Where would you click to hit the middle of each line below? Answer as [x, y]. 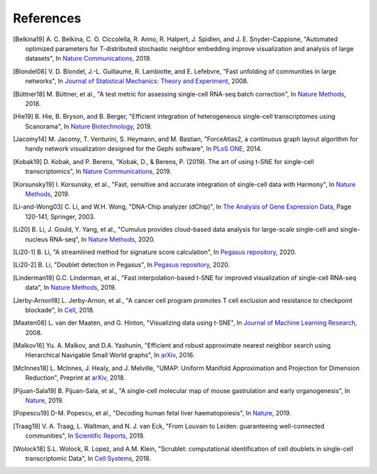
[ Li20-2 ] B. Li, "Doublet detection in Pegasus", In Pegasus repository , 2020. [121, 265]
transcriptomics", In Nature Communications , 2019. [98, 172]
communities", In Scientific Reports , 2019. [85, 436]
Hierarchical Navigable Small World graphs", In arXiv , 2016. [110, 355]
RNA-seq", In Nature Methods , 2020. [102, 239]
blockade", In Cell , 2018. [60, 310]
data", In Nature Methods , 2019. [71, 288]
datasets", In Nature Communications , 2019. [88, 59]
